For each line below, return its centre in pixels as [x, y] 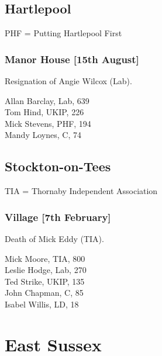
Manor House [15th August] [72, 59]
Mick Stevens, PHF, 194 [48, 123]
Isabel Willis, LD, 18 [42, 304]
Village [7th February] [58, 217]
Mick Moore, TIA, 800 [45, 258]
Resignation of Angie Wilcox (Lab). [68, 81]
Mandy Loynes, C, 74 [43, 135]
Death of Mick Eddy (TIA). [54, 239]
